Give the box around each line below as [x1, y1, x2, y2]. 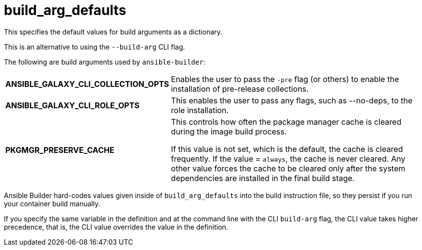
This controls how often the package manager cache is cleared [171, 117, 402, 127]
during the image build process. [171, 126, 287, 136]
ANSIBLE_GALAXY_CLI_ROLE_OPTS [5, 100, 140, 110]
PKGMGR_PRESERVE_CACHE [5, 145, 114, 155]
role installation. [171, 105, 229, 115]
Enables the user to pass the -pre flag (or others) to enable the [171, 74, 399, 84]
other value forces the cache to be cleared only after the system [171, 163, 406, 173]
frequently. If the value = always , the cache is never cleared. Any [171, 153, 406, 164]
